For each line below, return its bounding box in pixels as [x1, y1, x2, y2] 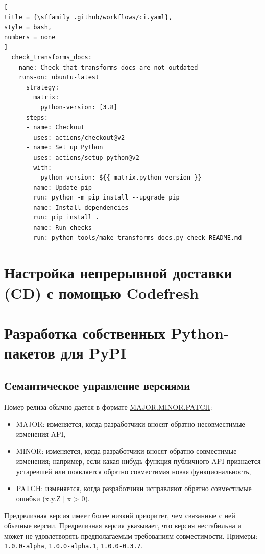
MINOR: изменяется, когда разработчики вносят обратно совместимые [16, 446, 237, 456]
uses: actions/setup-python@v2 [33, 153, 139, 161]
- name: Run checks [26, 224, 92, 232]
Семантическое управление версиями [4, 377, 190, 393]
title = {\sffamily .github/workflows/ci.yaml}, [4, 13, 173, 21]
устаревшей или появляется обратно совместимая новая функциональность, [16, 466, 251, 476]
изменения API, [16, 428, 66, 439]
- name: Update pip [26, 184, 92, 191]
